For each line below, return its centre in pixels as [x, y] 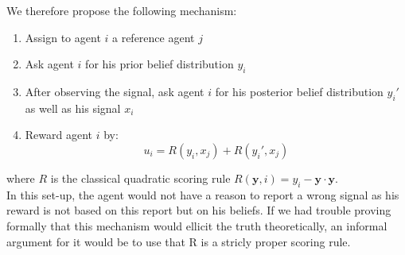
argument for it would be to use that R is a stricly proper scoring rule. [179, 241]
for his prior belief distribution [160, 64]
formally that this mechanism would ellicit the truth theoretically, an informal [197, 225]
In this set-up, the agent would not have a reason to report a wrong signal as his [203, 194]
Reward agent [59, 135]
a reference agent [154, 37]
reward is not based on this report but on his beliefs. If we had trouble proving [199, 210]
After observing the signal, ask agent [115, 91]
